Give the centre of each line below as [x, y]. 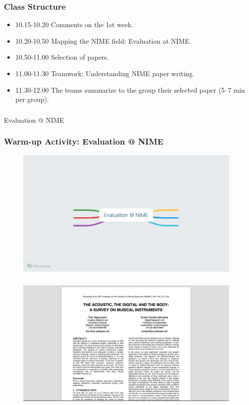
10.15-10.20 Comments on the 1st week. [74, 24]
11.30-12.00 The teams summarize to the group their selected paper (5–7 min [130, 89]
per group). [32, 99]
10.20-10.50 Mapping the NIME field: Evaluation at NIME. [103, 40]
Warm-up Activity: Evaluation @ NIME [84, 141]
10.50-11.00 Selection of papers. [62, 57]
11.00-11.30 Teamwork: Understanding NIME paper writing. [105, 73]
